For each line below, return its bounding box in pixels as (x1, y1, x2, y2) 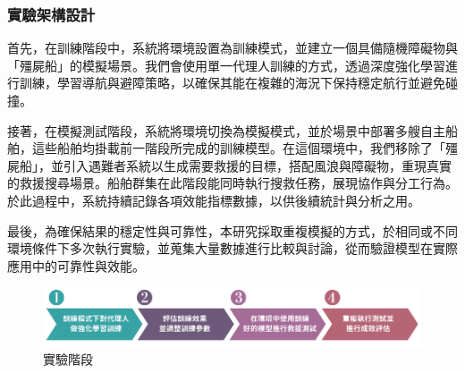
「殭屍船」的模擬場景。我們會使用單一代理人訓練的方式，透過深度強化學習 (7, 55, 445, 74)
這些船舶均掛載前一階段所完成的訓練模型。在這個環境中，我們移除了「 (31, 139, 445, 157)
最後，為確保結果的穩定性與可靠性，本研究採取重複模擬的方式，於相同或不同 (7, 221, 458, 240)
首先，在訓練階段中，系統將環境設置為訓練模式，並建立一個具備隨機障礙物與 (7, 38, 458, 57)
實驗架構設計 (7, 3, 96, 25)
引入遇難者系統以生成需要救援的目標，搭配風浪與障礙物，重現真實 (63, 156, 452, 174)
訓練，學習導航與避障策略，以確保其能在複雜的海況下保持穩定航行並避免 (19, 73, 445, 92)
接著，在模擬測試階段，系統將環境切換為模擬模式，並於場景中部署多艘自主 (7, 121, 445, 140)
